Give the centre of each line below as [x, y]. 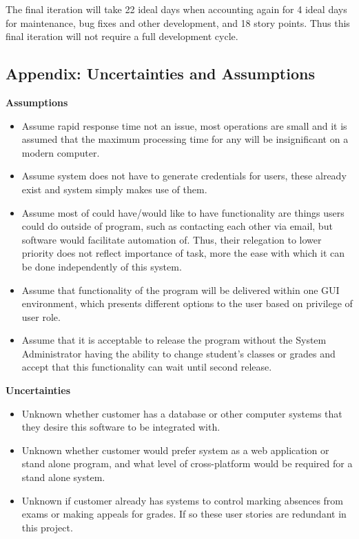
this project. [47, 527]
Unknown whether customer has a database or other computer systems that [182, 413]
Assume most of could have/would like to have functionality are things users [183, 212]
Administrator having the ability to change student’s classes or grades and [178, 353]
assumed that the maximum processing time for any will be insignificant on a [185, 139]
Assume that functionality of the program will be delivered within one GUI [181, 290]
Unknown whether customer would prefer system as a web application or [175, 450]
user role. [41, 316]
